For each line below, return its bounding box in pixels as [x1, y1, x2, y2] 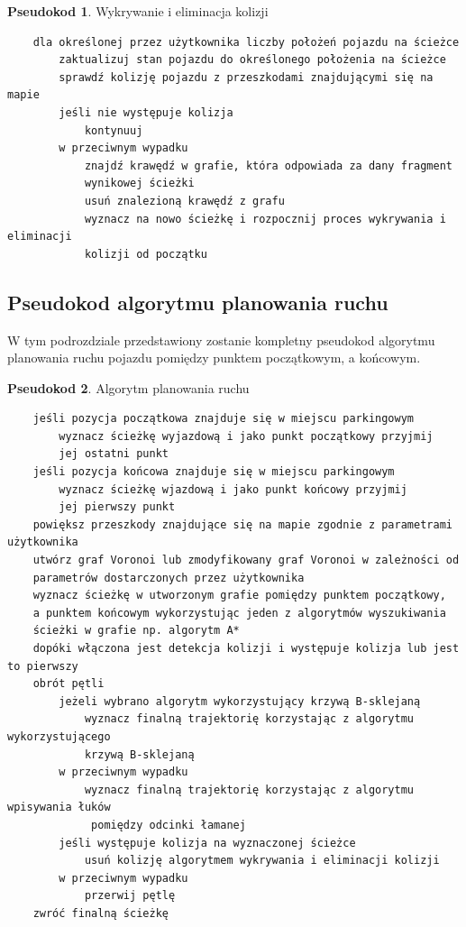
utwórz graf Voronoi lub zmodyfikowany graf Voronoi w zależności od [32, 554, 460, 567]
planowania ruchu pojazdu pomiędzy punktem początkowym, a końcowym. [7, 348, 421, 367]
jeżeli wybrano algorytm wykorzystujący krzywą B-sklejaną [59, 694, 421, 708]
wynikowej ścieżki [84, 177, 195, 190]
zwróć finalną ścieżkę [32, 906, 169, 920]
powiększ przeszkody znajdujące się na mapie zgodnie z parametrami [32, 518, 452, 531]
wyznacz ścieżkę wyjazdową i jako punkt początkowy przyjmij [59, 429, 434, 443]
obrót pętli [32, 677, 105, 691]
